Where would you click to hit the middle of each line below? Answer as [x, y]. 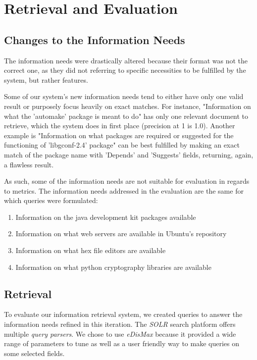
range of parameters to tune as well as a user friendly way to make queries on [122, 343]
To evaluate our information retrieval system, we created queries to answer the [123, 314]
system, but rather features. [46, 79]
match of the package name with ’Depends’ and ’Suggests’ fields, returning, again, [129, 154]
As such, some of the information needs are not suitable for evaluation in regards [127, 181]
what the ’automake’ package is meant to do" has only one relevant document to [126, 116]
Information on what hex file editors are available [91, 250]
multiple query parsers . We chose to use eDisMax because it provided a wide [120, 334]
